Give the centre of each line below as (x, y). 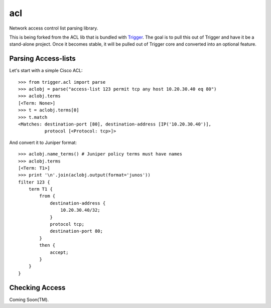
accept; (59, 252)
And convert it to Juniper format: (43, 142)
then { (47, 245)
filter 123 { (34, 182)
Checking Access (37, 288)
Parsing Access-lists (43, 58)
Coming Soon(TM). (29, 299)
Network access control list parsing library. (54, 28)
